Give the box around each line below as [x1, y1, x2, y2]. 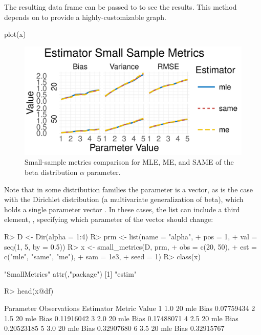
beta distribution [25, 166, 78, 177]
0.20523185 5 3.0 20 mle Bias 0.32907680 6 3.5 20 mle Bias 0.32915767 [4, 323, 225, 333]
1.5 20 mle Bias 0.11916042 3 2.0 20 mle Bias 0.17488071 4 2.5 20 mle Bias [4, 312, 238, 323]
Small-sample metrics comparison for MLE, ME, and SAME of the [25, 157, 234, 167]
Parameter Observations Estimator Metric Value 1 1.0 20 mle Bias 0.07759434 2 [4, 302, 255, 313]
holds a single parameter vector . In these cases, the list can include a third [4, 204, 240, 214]
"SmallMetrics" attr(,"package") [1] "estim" [4, 268, 137, 279]
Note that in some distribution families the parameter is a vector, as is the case [4, 184, 253, 194]
